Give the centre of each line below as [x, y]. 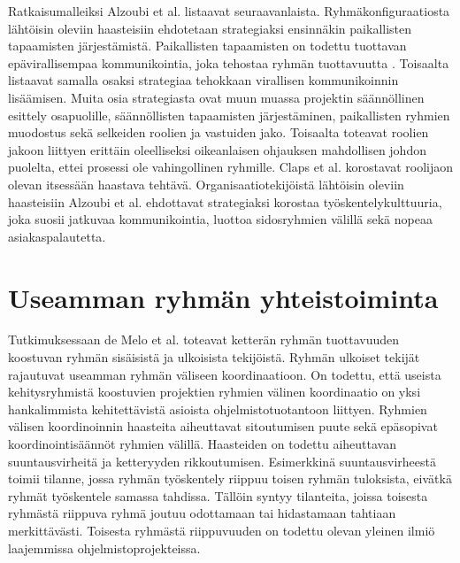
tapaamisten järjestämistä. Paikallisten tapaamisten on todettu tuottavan [207, 46]
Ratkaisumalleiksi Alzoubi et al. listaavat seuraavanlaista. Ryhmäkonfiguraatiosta [229, 11]
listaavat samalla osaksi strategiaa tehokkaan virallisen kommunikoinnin [203, 80]
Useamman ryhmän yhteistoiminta [223, 297]
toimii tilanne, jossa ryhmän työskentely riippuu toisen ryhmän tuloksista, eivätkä [230, 478]
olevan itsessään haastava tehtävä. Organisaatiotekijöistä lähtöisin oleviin [206, 184]
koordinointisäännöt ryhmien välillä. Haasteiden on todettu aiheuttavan [202, 443]
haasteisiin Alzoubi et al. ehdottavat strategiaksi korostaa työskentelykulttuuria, [225, 201]
